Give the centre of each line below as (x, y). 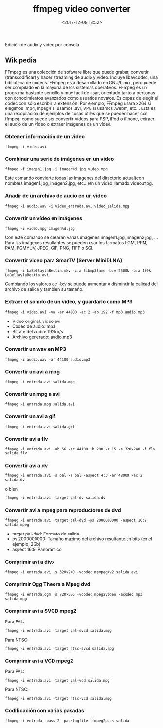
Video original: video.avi (36, 321)
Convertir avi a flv (27, 439)
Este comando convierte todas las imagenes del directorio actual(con (74, 178)
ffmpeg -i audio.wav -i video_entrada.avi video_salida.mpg (67, 206)
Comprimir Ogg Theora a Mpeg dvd (48, 584)
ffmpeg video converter (82, 9)
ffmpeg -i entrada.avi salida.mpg (40, 382)
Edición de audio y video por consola (42, 44)
